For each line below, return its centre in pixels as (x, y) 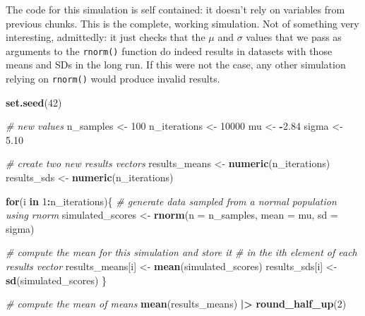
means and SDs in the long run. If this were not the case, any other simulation (176, 65)
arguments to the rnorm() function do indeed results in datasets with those (169, 50)
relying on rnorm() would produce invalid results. (113, 79)
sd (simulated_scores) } (56, 280)
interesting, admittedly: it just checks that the (106, 37)
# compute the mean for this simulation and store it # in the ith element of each (181, 252)
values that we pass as (294, 37)
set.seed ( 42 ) (34, 102)
